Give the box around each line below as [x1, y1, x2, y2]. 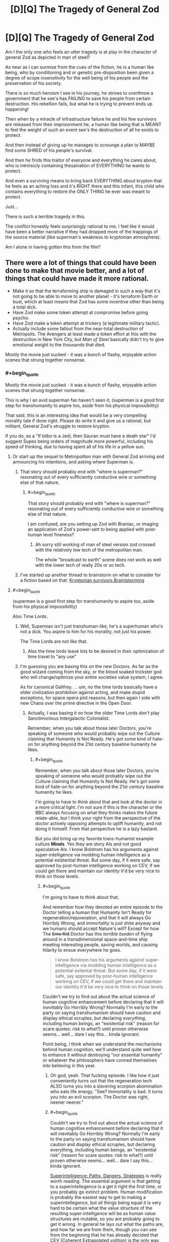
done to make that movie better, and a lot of [5, 266, 145, 275]
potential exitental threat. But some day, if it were [55, 967, 157, 974]
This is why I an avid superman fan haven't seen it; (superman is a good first [5, 397, 164, 403]
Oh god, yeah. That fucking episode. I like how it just [50, 1072, 160, 1078]
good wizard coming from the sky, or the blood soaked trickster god [20, 669, 162, 675]
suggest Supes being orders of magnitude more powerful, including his [5, 438, 153, 444]
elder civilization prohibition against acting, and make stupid [20, 689, 145, 695]
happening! [5, 106, 29, 112]
